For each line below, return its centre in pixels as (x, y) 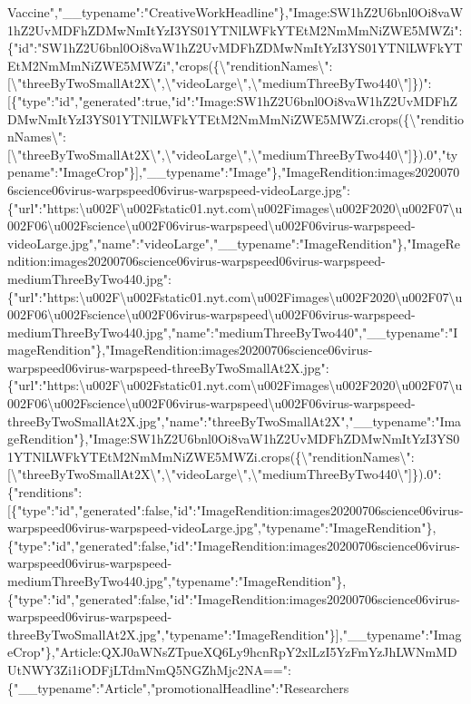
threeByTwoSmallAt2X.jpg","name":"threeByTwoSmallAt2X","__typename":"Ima (235, 420)
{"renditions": (45, 492)
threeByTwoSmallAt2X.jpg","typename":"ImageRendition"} (172, 634)
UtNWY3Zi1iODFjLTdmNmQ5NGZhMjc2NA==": (149, 669)
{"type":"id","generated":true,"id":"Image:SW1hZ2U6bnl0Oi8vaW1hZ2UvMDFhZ (234, 100)
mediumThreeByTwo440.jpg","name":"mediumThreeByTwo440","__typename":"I (233, 332)
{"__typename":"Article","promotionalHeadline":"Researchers (178, 687)
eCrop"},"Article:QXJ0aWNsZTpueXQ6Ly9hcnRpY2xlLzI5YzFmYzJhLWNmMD (232, 652)
